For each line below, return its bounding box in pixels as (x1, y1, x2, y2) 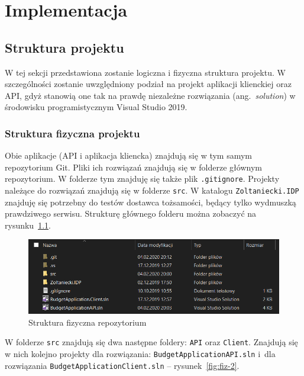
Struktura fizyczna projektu (5, 126, 140, 140)
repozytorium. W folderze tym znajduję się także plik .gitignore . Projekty (5, 172, 280, 185)
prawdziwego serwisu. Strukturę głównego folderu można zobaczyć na (5, 207, 257, 220)
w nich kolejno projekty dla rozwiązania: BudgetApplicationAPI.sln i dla (5, 347, 276, 359)
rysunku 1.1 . (5, 218, 51, 231)
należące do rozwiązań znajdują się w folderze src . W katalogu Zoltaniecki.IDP (5, 184, 299, 197)
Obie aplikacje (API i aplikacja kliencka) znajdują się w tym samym (5, 149, 253, 162)
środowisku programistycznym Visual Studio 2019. (5, 101, 187, 113)
